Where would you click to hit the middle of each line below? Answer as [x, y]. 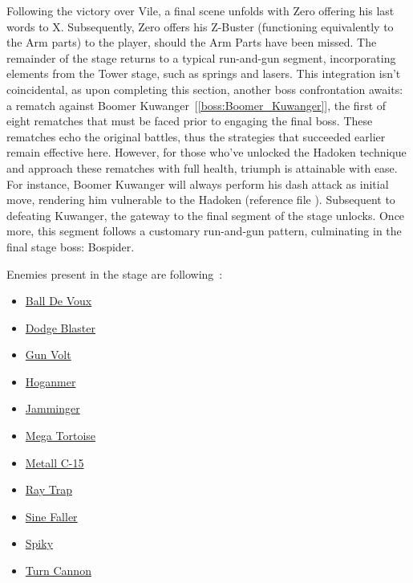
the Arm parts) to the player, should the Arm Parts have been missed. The [192, 42]
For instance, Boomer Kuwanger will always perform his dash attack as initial [198, 183]
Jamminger [53, 408]
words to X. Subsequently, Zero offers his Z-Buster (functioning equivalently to [200, 26]
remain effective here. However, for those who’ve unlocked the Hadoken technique [206, 152]
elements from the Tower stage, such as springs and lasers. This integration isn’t [204, 73]
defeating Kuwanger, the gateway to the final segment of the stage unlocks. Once [206, 215]
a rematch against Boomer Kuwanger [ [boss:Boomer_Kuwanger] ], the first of [196, 105]
